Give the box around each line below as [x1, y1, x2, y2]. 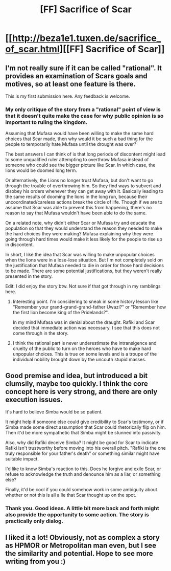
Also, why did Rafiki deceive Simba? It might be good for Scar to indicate [5, 440, 158, 446]
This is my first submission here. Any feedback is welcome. [5, 93, 130, 99]
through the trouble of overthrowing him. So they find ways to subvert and [5, 183, 161, 189]
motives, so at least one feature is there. [5, 79, 136, 88]
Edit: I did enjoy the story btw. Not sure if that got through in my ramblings [5, 283, 161, 290]
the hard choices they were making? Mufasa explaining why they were [5, 231, 153, 237]
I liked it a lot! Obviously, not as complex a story [5, 533, 160, 542]
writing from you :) [5, 557, 66, 566]
